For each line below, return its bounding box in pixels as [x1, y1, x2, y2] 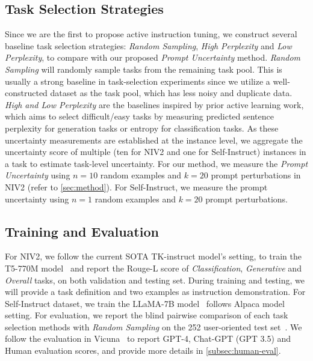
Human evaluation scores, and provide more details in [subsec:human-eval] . [5, 344, 281, 357]
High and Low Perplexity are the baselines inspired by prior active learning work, [5, 98, 304, 111]
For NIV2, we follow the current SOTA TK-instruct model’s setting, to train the [5, 250, 302, 262]
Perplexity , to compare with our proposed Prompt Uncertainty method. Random [5, 51, 301, 64]
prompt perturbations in [211, 169, 301, 181]
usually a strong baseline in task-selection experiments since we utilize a [5, 74, 270, 87]
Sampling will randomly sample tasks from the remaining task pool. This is [5, 62, 282, 75]
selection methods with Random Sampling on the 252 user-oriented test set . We [5, 320, 302, 333]
